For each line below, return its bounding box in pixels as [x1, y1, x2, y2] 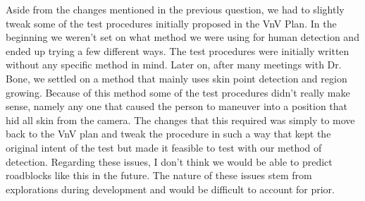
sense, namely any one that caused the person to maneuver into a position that [6, 99, 348, 114]
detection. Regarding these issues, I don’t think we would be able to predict [6, 154, 333, 169]
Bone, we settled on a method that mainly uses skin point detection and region [6, 71, 347, 85]
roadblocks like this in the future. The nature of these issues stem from [6, 168, 312, 183]
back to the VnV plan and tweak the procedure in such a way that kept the [6, 126, 331, 141]
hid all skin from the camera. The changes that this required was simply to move [6, 112, 355, 127]
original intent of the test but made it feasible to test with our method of [6, 140, 322, 154]
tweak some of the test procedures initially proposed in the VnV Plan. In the [6, 16, 337, 30]
